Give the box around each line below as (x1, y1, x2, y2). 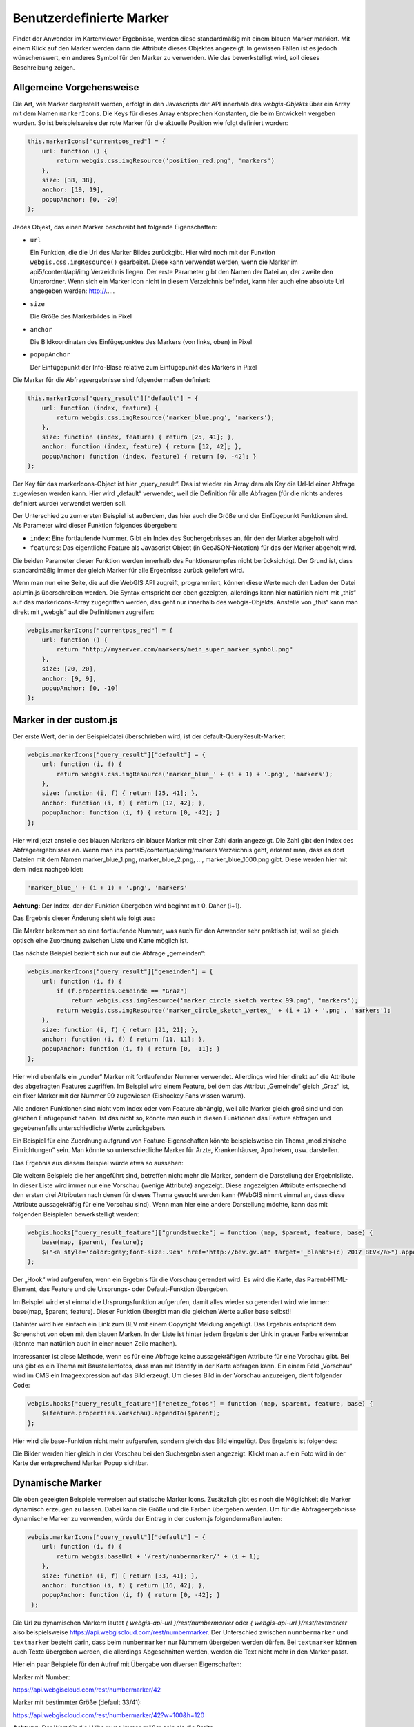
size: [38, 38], (41, 176, 97, 184)
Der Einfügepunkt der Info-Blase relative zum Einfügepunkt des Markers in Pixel (30, 363, 257, 371)
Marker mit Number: (12, 1672, 70, 1681)
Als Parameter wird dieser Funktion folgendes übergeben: (12, 522, 177, 530)
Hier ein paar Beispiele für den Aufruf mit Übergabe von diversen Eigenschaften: (12, 1660, 242, 1668)
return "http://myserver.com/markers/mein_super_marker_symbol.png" (56, 646, 293, 653)
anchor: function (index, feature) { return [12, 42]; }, (41, 443, 242, 450)
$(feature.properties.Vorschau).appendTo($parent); (41, 1409, 221, 1418)
